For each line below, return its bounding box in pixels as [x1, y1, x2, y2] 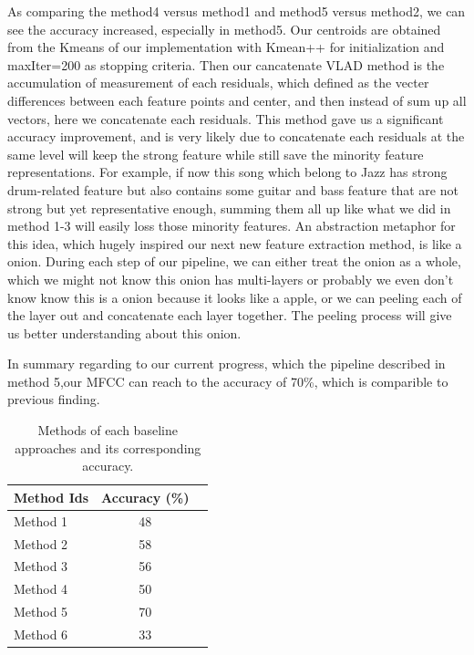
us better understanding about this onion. [7, 323, 242, 342]
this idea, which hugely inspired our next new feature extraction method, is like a [7, 234, 462, 253]
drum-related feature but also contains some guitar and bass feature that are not [7, 180, 459, 199]
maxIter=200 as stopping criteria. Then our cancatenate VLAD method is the [7, 55, 445, 74]
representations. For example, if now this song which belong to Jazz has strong [7, 162, 448, 182]
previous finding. [7, 390, 100, 409]
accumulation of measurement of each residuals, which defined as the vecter [7, 73, 429, 92]
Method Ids [14, 487, 89, 506]
